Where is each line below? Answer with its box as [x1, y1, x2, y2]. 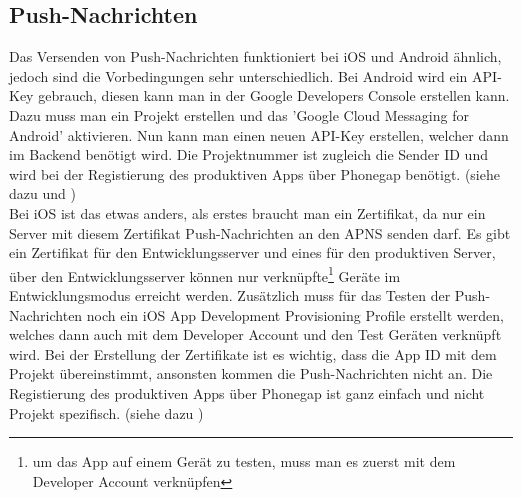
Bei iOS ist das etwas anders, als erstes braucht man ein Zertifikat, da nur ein [9, 202, 486, 223]
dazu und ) [9, 183, 76, 204]
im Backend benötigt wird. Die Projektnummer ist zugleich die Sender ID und [9, 144, 488, 165]
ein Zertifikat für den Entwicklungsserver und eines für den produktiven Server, [9, 242, 496, 263]
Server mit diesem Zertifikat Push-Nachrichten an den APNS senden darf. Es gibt [9, 222, 511, 243]
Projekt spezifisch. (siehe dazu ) [9, 402, 204, 423]
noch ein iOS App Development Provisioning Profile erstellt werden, [86, 304, 504, 325]
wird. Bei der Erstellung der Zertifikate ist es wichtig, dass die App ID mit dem [9, 343, 497, 364]
